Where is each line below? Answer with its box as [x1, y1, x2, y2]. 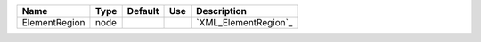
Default [126, 5, 159, 17]
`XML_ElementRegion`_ [196, 17, 293, 28]
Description [196, 5, 247, 17]
